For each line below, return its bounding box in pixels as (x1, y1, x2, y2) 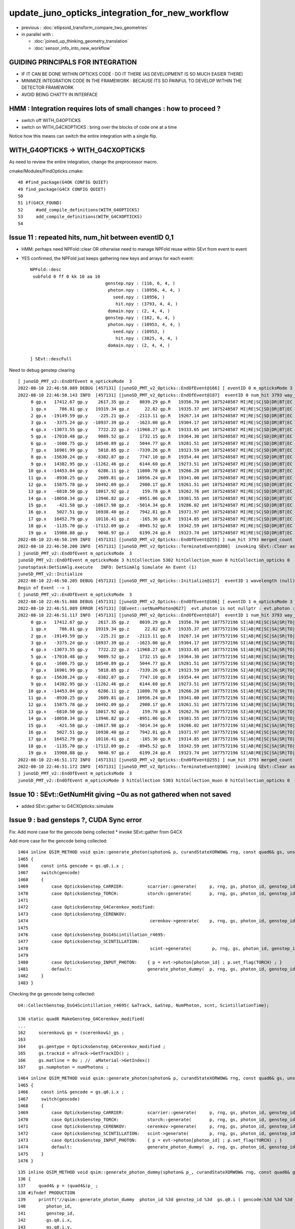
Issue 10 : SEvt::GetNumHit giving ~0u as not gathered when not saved (9, 790, 231, 798)
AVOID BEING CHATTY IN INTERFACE (21, 91, 98, 97)
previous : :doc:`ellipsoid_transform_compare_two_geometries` (21, 25, 148, 30)
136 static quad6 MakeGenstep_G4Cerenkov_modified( (18, 1016, 145, 1022)
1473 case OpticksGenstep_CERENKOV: (18, 911, 127, 917)
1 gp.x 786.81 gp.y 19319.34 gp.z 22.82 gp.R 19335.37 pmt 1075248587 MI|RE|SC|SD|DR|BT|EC (30, 406, 293, 411)
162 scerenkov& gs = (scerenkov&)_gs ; (18, 1030, 124, 1036)
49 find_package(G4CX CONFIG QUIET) (18, 186, 106, 192)
